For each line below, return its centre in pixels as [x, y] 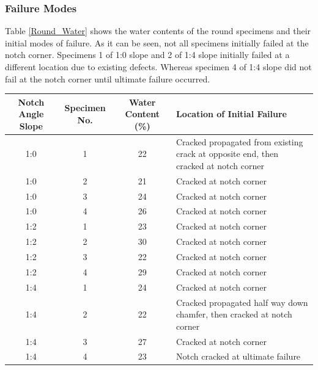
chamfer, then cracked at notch [234, 314]
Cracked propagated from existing [240, 141]
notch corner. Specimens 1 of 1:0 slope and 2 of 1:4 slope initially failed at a [147, 55]
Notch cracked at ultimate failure [239, 356]
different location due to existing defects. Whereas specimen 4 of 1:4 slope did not [158, 67]
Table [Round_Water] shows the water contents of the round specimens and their [158, 31]
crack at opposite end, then [227, 154]
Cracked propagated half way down [242, 302]
